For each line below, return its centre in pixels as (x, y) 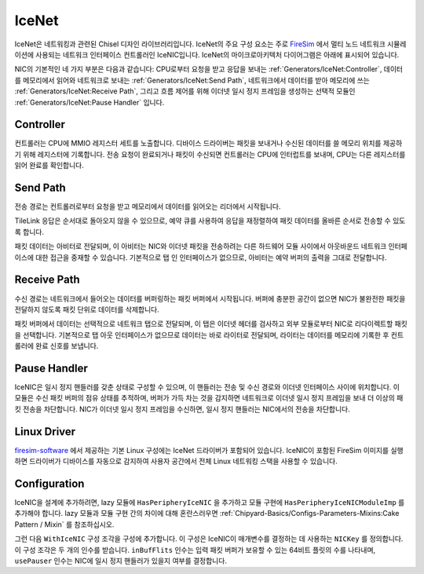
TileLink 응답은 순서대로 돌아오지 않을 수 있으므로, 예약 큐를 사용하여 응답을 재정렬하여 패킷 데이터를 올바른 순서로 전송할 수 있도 (210, 221)
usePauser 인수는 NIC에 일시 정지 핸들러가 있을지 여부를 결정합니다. (121, 561)
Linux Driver (45, 431)
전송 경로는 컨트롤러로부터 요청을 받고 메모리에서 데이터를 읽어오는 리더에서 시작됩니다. (148, 207)
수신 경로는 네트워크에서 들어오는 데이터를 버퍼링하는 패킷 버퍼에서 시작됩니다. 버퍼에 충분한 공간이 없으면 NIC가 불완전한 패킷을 (210, 298)
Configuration (49, 483)
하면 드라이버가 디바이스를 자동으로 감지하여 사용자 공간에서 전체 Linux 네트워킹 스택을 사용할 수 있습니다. (176, 461)
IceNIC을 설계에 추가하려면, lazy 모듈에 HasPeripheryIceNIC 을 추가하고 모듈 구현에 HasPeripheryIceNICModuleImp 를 (210, 503)
